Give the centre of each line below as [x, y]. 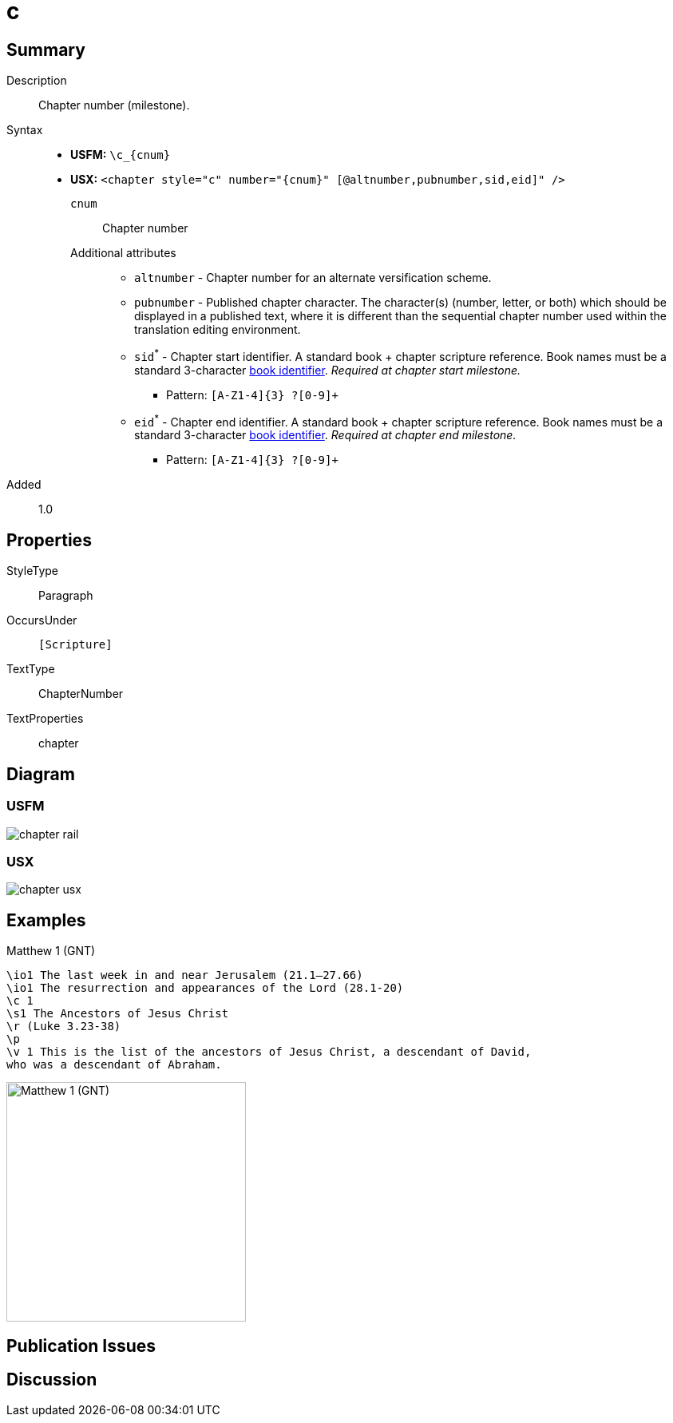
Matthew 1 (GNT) [51, 951]
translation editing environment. [218, 330]
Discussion [52, 1379]
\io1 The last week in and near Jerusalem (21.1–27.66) [185, 975]
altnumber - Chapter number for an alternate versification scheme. [313, 278]
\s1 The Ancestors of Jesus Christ [118, 1014]
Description [37, 81]
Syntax [25, 130]
